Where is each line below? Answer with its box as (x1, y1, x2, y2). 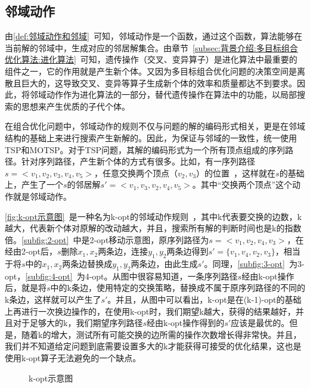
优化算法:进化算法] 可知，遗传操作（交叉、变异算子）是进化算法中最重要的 (5, 53, 297, 66)
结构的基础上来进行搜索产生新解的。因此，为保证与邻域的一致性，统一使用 (5, 131, 297, 144)
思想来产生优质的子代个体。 (21, 100, 130, 112)
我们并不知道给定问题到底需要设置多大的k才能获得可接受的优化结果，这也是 (5, 340, 302, 352)
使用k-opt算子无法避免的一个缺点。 (5, 352, 141, 364)
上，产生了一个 (5, 178, 63, 191)
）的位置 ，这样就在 (196, 166, 276, 179)
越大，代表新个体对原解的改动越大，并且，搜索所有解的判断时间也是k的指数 (5, 222, 302, 234)
